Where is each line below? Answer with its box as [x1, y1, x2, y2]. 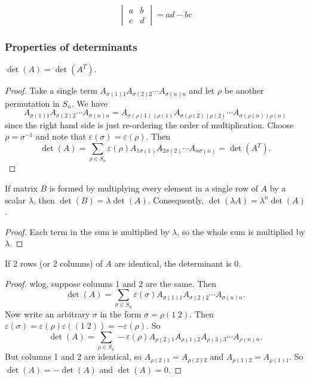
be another [224, 84, 264, 97]
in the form [100, 307, 142, 320]
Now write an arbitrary [5, 307, 90, 320]
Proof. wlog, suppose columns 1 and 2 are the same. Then [5, 277, 217, 289]
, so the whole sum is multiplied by [177, 225, 305, 237]
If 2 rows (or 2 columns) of [5, 257, 103, 269]
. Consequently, [148, 193, 204, 206]
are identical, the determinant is [114, 257, 232, 269]
